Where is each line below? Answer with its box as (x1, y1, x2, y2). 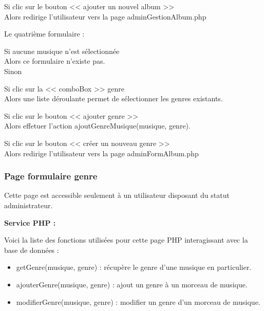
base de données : (4, 244, 59, 255)
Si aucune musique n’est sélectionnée (4, 45, 120, 56)
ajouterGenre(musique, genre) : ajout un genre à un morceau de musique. (16, 279, 248, 289)
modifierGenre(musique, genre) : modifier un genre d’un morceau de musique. (16, 296, 260, 307)
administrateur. (4, 199, 53, 210)
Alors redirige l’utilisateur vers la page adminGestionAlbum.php (4, 11, 206, 22)
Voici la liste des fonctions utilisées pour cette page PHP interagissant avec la (4, 234, 248, 245)
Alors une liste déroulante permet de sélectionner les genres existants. (4, 93, 223, 104)
